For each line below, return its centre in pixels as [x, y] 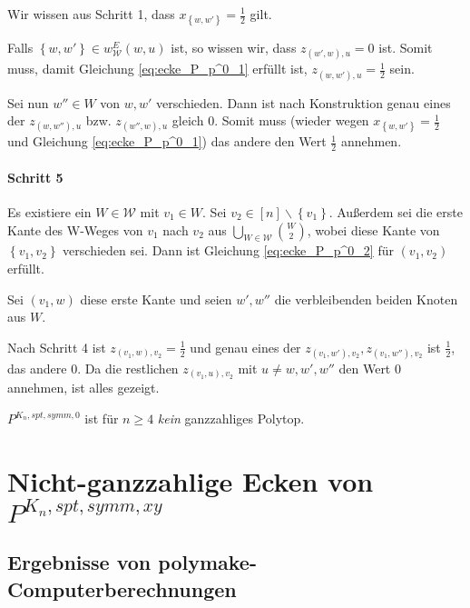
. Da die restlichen [128, 368]
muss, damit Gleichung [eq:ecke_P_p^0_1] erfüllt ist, [157, 69]
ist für [102, 419]
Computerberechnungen [122, 588]
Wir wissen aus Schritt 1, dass [91, 14]
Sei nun [28, 102]
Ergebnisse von [79, 562]
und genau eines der [245, 347]
